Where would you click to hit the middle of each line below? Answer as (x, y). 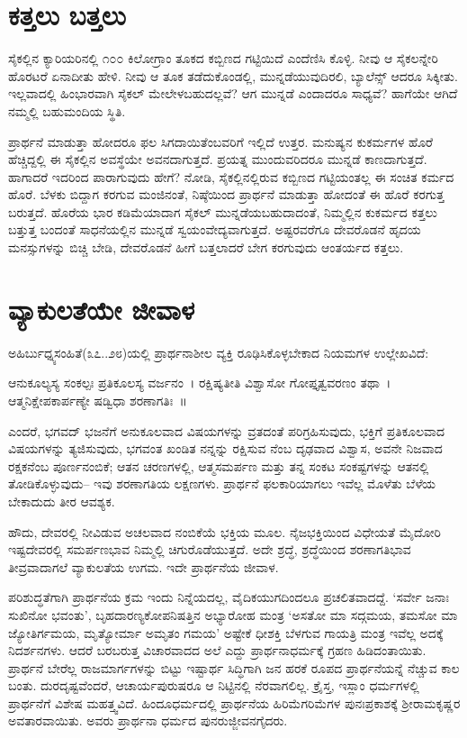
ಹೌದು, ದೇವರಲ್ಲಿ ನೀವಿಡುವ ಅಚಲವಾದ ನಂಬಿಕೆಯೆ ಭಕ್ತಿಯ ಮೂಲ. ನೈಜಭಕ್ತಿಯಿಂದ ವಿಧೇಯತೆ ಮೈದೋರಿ (225, 531)
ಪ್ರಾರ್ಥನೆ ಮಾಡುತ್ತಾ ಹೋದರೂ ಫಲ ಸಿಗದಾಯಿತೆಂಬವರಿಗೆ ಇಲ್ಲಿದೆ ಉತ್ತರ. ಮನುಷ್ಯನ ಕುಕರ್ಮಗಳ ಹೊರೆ (221, 141)
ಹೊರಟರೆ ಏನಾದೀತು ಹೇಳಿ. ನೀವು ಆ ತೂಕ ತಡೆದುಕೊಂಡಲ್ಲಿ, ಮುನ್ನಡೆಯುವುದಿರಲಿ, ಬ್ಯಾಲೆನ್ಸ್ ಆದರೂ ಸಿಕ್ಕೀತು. (233, 75)
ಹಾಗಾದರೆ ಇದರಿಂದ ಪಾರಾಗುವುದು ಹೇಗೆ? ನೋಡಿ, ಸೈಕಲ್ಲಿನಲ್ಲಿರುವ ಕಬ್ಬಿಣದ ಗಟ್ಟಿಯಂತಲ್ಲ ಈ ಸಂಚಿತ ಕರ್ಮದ (231, 176)
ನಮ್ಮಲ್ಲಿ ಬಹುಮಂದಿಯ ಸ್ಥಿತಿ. (67, 110)
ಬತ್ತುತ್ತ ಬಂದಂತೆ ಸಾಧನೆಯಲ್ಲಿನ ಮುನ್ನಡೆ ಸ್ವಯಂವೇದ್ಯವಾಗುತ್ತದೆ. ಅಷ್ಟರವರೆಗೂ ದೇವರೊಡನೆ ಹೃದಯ (215, 229)
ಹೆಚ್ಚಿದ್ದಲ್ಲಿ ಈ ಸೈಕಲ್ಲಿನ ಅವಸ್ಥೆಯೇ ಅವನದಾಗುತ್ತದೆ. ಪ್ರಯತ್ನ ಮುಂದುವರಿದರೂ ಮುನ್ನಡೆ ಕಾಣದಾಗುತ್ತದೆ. (218, 159)
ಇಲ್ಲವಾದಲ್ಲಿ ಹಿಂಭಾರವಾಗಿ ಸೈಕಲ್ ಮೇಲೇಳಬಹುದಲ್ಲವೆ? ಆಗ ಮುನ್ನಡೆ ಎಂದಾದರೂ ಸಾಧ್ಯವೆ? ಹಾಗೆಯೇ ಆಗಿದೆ (233, 93)
